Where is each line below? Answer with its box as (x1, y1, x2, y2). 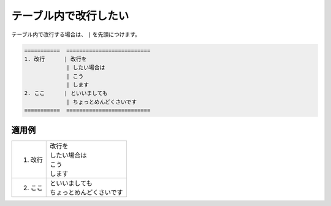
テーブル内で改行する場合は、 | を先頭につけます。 (11, 31, 141, 38)
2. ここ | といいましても (24, 90, 108, 97)
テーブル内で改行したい (11, 9, 129, 23)
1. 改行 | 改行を (24, 55, 87, 63)
